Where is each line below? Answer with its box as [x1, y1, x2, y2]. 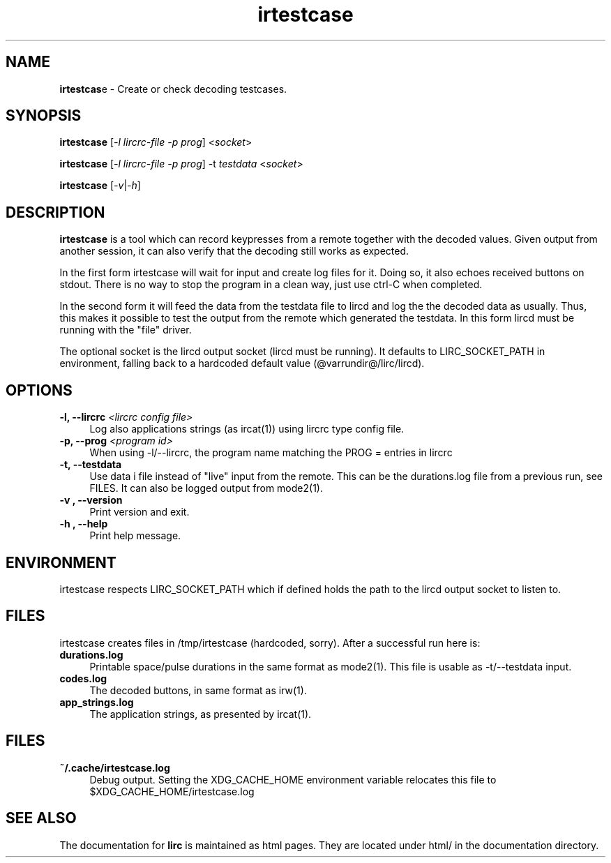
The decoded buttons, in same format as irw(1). [89, 684, 307, 696]
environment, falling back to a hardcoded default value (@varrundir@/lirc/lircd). [59, 357, 425, 370]
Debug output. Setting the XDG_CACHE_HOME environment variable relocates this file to [89, 773, 497, 786]
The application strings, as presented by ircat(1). [89, 707, 312, 720]
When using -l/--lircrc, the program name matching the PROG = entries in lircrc [89, 446, 453, 459]
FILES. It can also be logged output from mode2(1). [89, 482, 323, 495]
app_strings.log [59, 696, 134, 708]
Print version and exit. [89, 506, 190, 518]
